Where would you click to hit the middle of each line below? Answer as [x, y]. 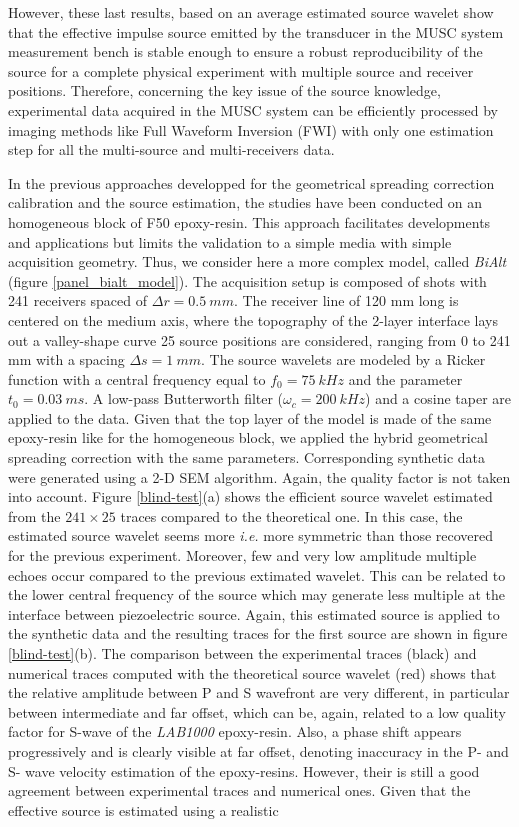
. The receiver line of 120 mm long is [346, 300]
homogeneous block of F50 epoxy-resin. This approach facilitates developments [249, 221]
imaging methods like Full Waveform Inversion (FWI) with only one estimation [251, 129]
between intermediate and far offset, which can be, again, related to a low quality [257, 711]
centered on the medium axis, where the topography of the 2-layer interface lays [253, 319]
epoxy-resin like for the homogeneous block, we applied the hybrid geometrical [248, 437]
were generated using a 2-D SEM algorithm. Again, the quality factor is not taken [259, 476]
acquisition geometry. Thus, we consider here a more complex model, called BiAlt [257, 261]
